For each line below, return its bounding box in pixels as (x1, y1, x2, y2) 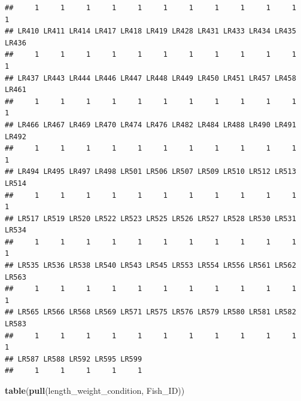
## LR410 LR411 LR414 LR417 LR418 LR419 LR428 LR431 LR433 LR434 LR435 (5, 27, 296, 36)
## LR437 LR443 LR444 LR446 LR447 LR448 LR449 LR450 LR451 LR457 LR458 (5, 74, 296, 82)
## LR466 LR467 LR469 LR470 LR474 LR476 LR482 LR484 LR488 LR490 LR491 (5, 120, 296, 129)
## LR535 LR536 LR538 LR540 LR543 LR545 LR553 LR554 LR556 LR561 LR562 (5, 261, 296, 270)
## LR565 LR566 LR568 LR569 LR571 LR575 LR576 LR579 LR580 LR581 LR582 (5, 308, 296, 317)
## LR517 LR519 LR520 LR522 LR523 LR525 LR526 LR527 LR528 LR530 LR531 (5, 214, 296, 223)
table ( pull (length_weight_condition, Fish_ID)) (5, 384, 185, 396)
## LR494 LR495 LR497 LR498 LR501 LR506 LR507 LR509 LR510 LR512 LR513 (5, 167, 296, 176)
